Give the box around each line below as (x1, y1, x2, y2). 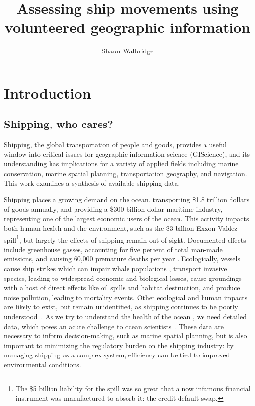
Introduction (4, 82, 91, 102)
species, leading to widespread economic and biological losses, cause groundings (4, 273, 242, 283)
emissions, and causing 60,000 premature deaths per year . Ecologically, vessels (4, 254, 240, 264)
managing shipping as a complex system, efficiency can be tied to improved (4, 350, 230, 360)
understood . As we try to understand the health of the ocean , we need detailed (4, 311, 247, 322)
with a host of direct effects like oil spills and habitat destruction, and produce (4, 282, 240, 293)
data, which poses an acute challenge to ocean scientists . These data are (4, 321, 224, 331)
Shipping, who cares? (4, 116, 113, 131)
